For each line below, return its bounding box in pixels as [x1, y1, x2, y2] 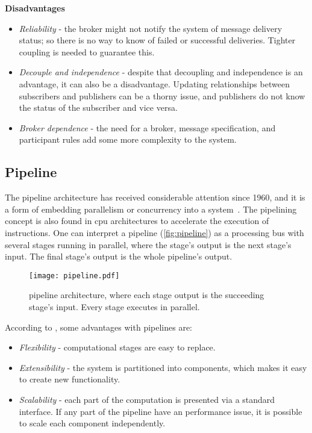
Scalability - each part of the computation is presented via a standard [19, 393, 275, 405]
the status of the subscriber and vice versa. [19, 101, 178, 114]
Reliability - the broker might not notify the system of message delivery [19, 22, 282, 34]
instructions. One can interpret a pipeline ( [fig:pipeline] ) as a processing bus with [5, 226, 304, 238]
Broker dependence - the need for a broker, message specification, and [19, 121, 276, 134]
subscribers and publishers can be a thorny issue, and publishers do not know [19, 89, 305, 102]
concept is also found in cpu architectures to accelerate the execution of [5, 214, 269, 227]
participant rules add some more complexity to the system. [19, 133, 237, 146]
